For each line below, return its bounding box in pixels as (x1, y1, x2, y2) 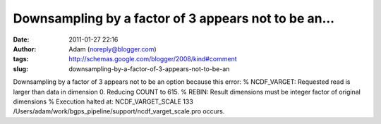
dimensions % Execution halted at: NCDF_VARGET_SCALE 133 (13, 97, 193, 106)
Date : (13, 35, 30, 44)
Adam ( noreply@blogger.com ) (68, 44, 157, 53)
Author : (13, 44, 37, 53)
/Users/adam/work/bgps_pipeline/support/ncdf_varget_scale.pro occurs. (13, 107, 225, 116)
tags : (13, 55, 29, 63)
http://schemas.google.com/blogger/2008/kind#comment (68, 55, 237, 63)
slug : (13, 64, 28, 73)
